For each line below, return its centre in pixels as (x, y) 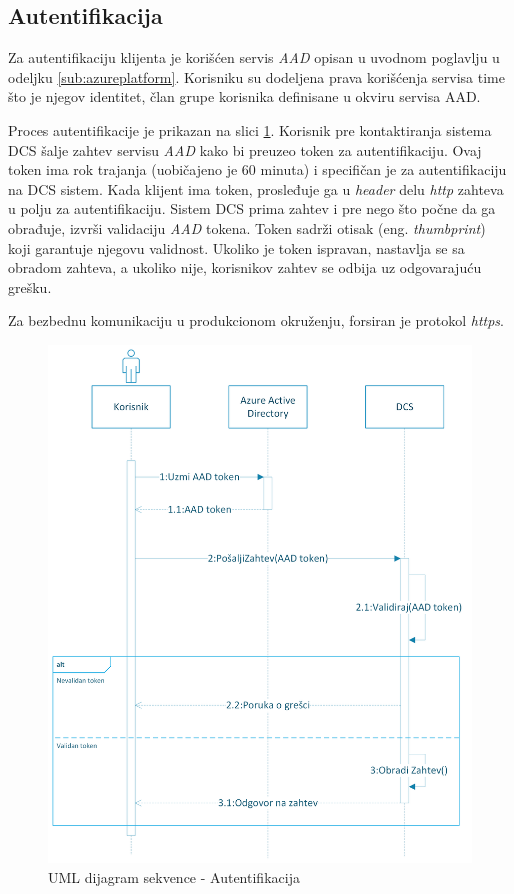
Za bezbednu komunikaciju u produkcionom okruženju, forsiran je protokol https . (256, 320)
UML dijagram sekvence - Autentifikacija (174, 876)
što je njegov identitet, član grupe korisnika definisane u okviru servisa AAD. (244, 96)
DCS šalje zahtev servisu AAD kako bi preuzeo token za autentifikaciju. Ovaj (245, 149)
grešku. (30, 286)
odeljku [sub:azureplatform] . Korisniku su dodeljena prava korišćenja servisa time (256, 76)
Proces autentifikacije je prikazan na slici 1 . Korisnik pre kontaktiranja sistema (250, 129)
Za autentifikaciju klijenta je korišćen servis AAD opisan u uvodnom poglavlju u (254, 57)
